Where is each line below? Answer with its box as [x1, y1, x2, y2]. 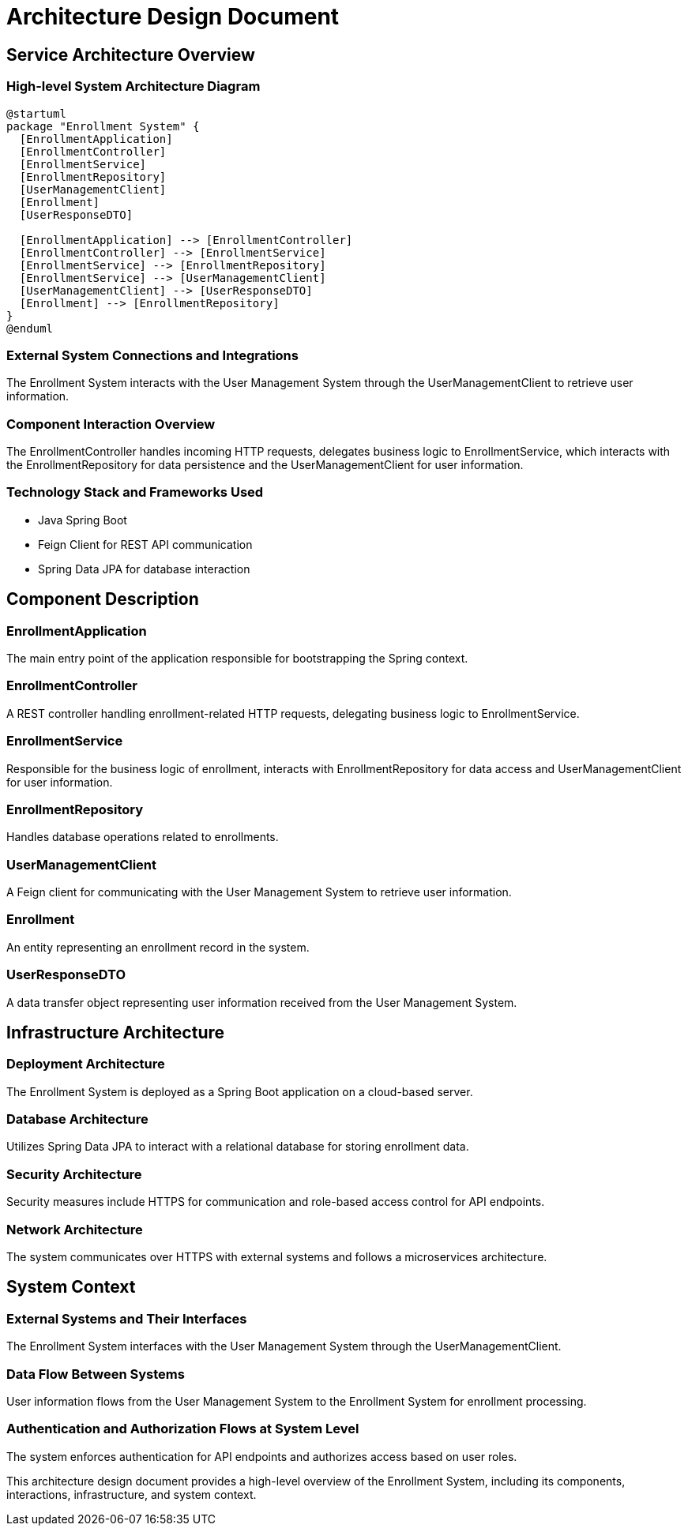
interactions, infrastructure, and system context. [6, 1487, 257, 1501]
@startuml [6, 107, 66, 120]
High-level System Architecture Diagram [6, 78, 261, 95]
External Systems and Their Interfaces [6, 1310, 247, 1327]
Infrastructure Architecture [6, 1022, 225, 1042]
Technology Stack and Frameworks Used [6, 484, 264, 501]
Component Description [6, 589, 199, 610]
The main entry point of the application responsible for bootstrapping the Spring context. [6, 651, 468, 666]
